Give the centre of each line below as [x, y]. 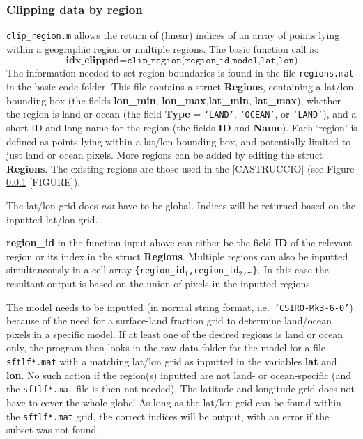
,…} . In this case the [286, 270]
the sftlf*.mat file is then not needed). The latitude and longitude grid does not [180, 389]
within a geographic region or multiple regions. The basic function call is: [163, 48]
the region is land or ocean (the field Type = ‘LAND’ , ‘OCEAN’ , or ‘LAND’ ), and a [181, 114]
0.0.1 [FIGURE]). [44, 182]
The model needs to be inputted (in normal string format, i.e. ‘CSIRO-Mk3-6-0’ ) [180, 306]
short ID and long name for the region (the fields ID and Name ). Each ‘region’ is [182, 127]
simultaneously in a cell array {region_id [96, 270]
